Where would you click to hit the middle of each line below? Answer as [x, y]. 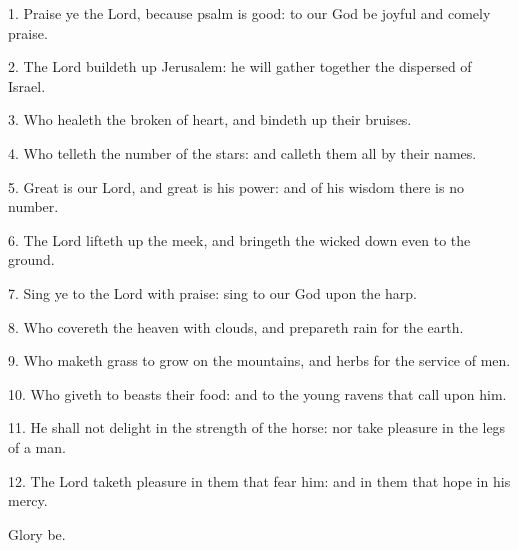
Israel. [27, 85]
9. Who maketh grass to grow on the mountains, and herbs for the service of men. [259, 360]
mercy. [28, 500]
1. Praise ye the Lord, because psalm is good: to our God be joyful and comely [249, 13]
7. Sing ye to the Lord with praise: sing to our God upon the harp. [212, 292]
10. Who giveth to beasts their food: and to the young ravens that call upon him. [257, 393]
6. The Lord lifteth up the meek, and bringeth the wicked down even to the [239, 239]
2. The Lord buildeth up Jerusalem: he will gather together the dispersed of [240, 66]
